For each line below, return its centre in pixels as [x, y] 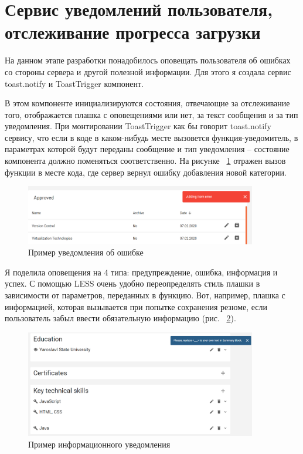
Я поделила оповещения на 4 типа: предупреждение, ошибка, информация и [141, 272]
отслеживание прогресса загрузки [133, 32]
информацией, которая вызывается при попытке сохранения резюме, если [136, 306]
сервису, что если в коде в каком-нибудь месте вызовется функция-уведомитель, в [151, 137]
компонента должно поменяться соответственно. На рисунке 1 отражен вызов [145, 161]
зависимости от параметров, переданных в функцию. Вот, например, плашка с [145, 295]
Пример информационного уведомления [99, 444]
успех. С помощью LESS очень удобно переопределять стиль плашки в [132, 283]
